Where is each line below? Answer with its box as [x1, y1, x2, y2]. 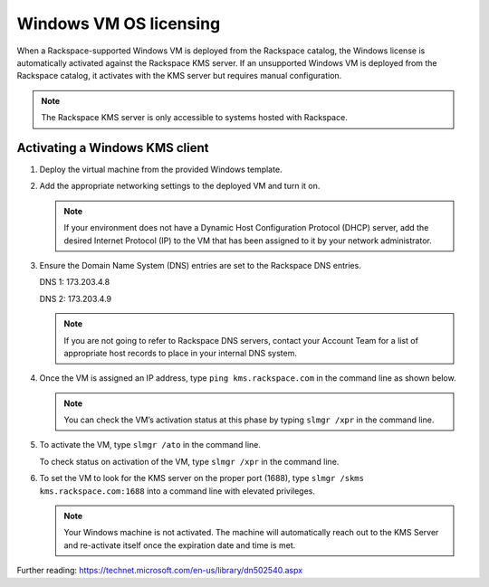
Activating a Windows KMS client [16, 140, 209, 156]
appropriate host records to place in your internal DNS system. [63, 347, 298, 358]
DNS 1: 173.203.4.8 [39, 277, 110, 288]
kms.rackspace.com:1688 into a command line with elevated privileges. [39, 485, 316, 497]
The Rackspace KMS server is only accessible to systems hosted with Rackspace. [41, 112, 348, 123]
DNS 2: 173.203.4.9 [39, 293, 112, 304]
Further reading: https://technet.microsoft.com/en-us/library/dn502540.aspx [16, 565, 303, 576]
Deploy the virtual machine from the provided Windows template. [39, 164, 283, 175]
